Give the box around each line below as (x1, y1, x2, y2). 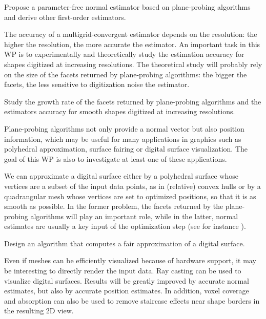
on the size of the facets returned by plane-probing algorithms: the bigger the (4, 69, 247, 79)
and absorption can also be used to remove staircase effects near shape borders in (4, 295, 260, 306)
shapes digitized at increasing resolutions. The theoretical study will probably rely (4, 58, 262, 69)
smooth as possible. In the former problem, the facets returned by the (4, 201, 223, 211)
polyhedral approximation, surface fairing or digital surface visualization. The (4, 143, 248, 154)
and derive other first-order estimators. (4, 11, 126, 22)
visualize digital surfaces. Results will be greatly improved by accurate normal (4, 275, 249, 286)
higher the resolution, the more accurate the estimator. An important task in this (4, 38, 260, 49)
